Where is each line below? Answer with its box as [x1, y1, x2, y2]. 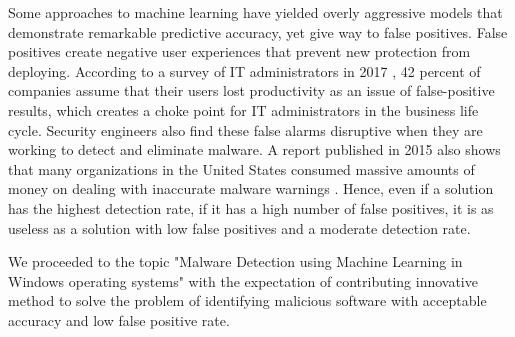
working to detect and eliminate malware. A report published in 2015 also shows [8, 139, 501, 160]
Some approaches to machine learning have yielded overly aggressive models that [8, 2, 503, 22]
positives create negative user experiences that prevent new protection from [8, 41, 471, 62]
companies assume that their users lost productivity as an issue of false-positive [8, 80, 495, 101]
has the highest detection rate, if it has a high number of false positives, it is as [8, 197, 494, 218]
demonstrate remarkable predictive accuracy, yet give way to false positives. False [8, 21, 508, 42]
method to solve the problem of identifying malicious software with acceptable [8, 290, 487, 311]
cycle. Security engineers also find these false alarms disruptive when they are [8, 119, 483, 140]
